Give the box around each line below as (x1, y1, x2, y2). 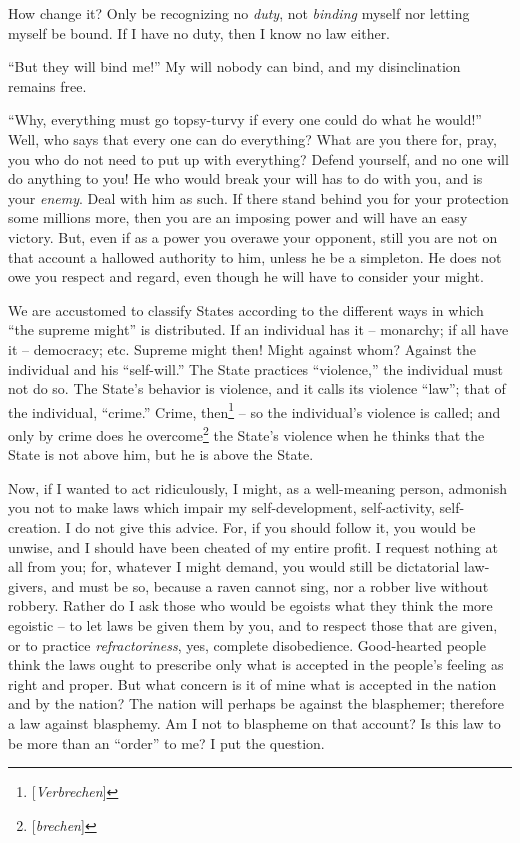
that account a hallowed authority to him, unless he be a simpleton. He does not (8, 246, 502, 267)
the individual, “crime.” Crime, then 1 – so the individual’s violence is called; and (8, 398, 501, 422)
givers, (8, 575, 48, 596)
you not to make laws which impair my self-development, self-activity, (8, 497, 435, 518)
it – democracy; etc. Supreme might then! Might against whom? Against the (8, 338, 477, 359)
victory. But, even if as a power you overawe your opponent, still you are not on (8, 226, 498, 247)
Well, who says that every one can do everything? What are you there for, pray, (8, 128, 497, 149)
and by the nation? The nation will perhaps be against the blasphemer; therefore (8, 693, 504, 714)
